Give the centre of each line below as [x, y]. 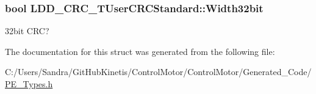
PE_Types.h [29, 84]
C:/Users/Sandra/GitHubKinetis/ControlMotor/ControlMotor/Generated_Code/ [158, 72]
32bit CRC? [27, 31]
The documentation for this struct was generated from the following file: [140, 51]
